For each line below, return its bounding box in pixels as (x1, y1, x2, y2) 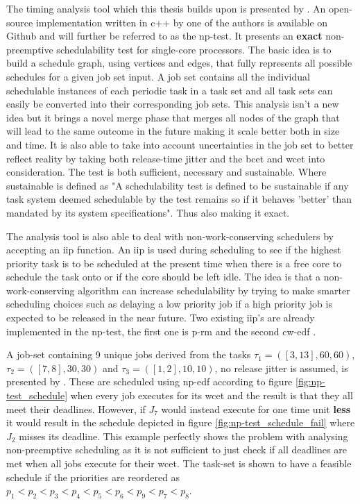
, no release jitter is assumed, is (214, 360, 348, 375)
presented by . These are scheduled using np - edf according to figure (6, 374, 293, 389)
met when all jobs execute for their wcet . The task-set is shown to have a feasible (6, 456, 352, 470)
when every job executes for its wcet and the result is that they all (70, 388, 353, 403)
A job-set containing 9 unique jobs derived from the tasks (6, 347, 251, 362)
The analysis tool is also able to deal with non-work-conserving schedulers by (6, 228, 334, 243)
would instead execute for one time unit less (161, 401, 350, 416)
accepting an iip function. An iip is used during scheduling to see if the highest (6, 242, 341, 257)
